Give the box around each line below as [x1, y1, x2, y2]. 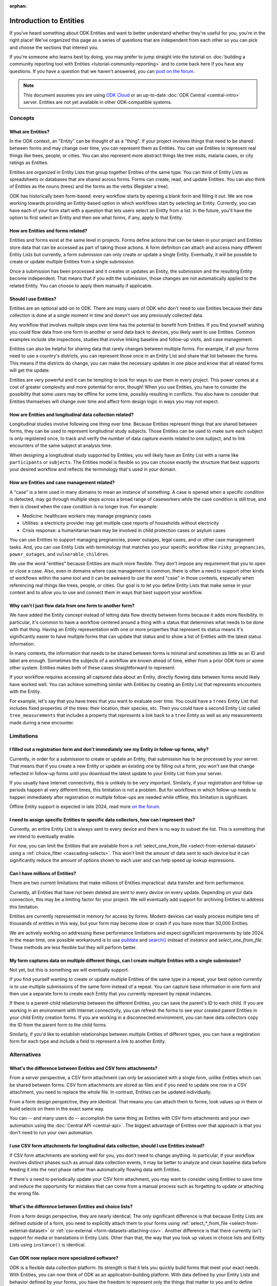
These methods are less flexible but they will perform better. [9, 944, 137, 950]
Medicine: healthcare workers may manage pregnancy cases [22, 513, 151, 519]
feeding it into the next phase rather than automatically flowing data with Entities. [9, 1167, 181, 1173]
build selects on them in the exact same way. [9, 1105, 105, 1112]
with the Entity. [9, 688, 41, 694]
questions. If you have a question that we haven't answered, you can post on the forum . [9, 68, 195, 74]
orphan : [9, 3, 27, 9]
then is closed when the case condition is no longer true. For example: [9, 503, 159, 509]
